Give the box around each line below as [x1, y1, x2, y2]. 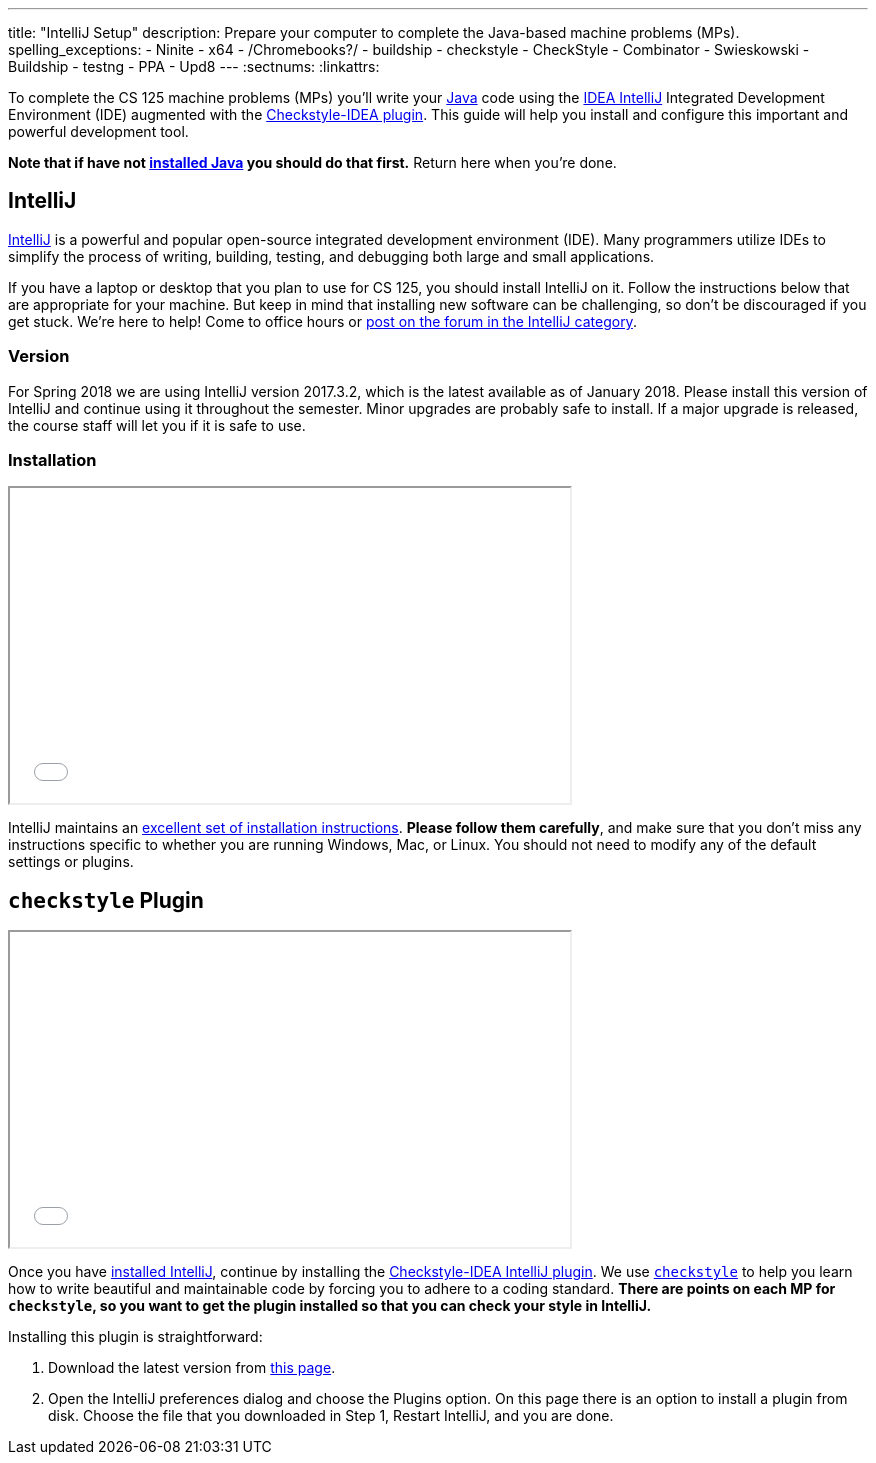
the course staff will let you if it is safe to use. [8, 416, 306, 434]
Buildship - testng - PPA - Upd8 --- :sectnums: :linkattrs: [8, 58, 380, 75]
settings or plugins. [8, 853, 134, 871]
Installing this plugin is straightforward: [8, 1328, 263, 1346]
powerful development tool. [8, 123, 189, 140]
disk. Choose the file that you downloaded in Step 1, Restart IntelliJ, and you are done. [48, 1407, 614, 1425]
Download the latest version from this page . [48, 1359, 336, 1377]
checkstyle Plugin [8, 887, 204, 913]
